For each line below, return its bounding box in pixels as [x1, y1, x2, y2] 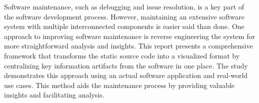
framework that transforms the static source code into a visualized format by [4, 50, 240, 60]
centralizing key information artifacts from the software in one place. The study [4, 60, 248, 70]
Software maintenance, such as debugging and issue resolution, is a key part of [4, 1, 244, 11]
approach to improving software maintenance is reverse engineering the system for [4, 30, 255, 41]
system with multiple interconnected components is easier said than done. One [4, 21, 244, 31]
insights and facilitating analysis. [4, 89, 104, 100]
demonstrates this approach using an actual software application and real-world [4, 70, 248, 80]
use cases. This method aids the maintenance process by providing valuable [4, 79, 235, 90]
